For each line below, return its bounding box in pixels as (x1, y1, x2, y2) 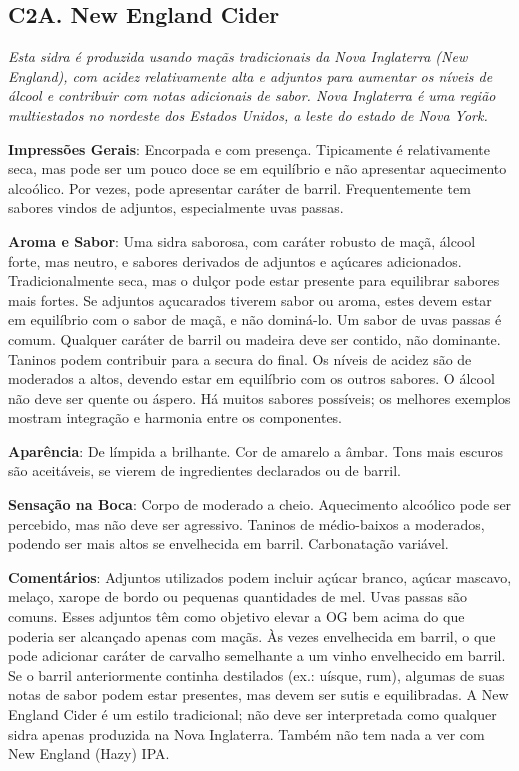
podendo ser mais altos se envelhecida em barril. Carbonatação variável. (8, 533, 449, 554)
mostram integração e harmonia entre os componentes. (8, 407, 343, 428)
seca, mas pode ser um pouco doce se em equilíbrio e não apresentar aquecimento (8, 158, 507, 179)
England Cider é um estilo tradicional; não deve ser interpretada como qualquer (8, 704, 497, 725)
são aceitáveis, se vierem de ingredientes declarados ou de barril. (8, 460, 401, 481)
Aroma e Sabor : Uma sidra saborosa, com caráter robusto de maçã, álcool (8, 230, 476, 251)
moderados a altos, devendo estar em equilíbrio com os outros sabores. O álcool (8, 368, 495, 389)
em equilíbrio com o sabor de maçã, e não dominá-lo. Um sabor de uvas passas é (8, 309, 502, 330)
